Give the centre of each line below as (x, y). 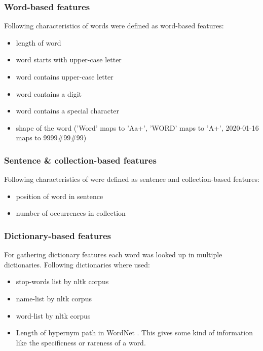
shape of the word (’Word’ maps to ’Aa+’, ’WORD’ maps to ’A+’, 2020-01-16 (137, 127)
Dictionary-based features (58, 235)
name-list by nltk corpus (54, 298)
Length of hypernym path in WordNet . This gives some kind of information (135, 333)
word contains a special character (68, 111)
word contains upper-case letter (65, 76)
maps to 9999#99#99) (51, 138)
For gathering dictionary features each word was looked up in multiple (113, 255)
